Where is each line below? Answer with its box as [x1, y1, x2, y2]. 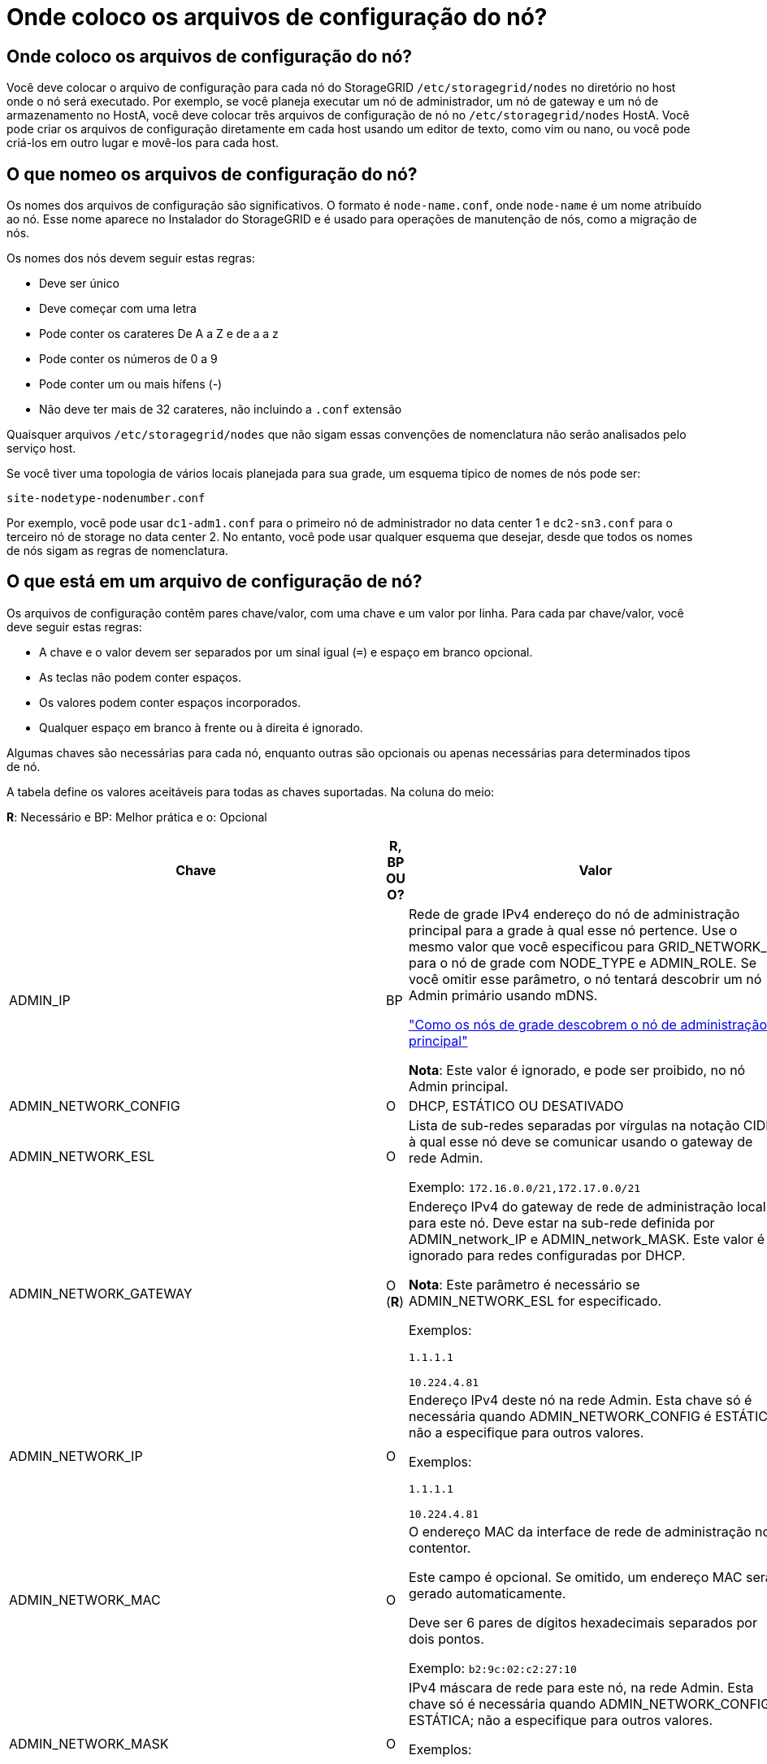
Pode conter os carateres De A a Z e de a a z [39, 327, 279, 341]
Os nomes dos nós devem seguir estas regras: [6, 251, 255, 266]
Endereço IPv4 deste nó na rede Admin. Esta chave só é [409, 1391, 752, 1408]
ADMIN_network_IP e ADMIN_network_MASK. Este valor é [409, 1230, 765, 1247]
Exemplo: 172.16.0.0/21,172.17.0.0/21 [409, 1178, 641, 1195]
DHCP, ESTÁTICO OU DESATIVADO [409, 1097, 624, 1114]
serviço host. [6, 441, 76, 456]
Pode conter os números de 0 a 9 [39, 352, 218, 366]
